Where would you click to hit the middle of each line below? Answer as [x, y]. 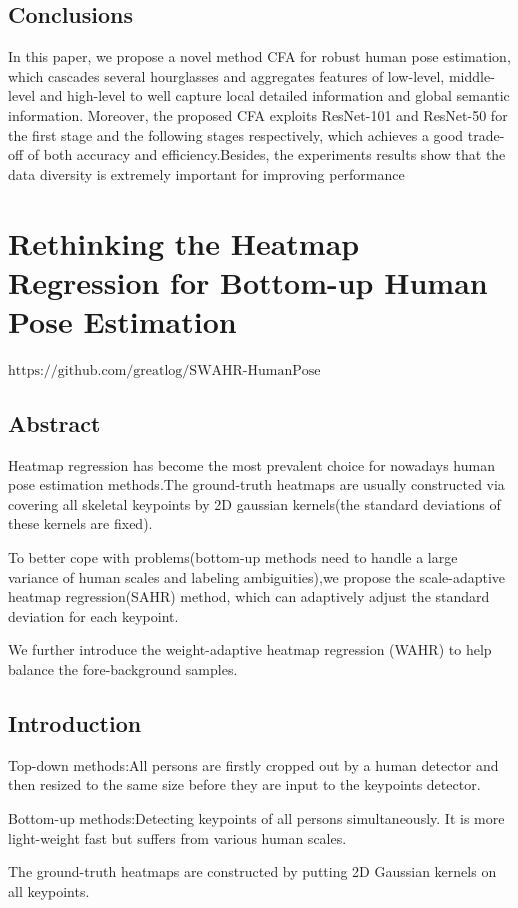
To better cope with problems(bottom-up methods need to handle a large [233, 557]
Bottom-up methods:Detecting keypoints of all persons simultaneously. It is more [256, 817]
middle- [471, 75]
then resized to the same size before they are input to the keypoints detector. [244, 784]
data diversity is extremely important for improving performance [206, 173]
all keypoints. [49, 890]
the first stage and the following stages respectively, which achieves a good [236, 134]
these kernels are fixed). [80, 523]
